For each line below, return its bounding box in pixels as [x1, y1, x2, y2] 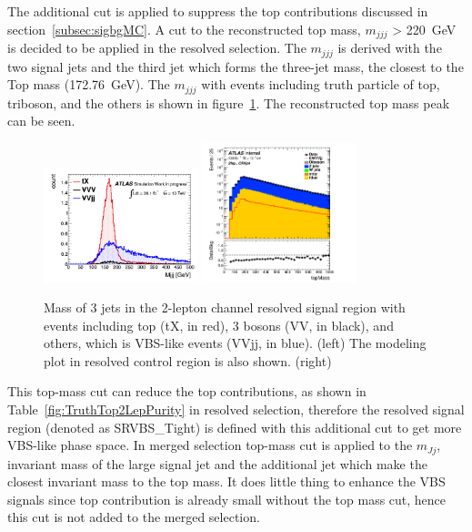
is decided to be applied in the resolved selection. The [7, 38, 306, 57]
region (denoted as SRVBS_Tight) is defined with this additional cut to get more [7, 417, 462, 436]
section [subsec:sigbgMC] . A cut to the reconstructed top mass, [7, 19, 361, 38]
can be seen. [7, 111, 75, 130]
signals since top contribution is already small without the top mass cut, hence [7, 489, 447, 508]
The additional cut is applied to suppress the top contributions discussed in [7, 2, 428, 20]
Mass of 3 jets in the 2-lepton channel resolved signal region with [44, 298, 406, 317]
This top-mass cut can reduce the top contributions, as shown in [7, 382, 367, 401]
